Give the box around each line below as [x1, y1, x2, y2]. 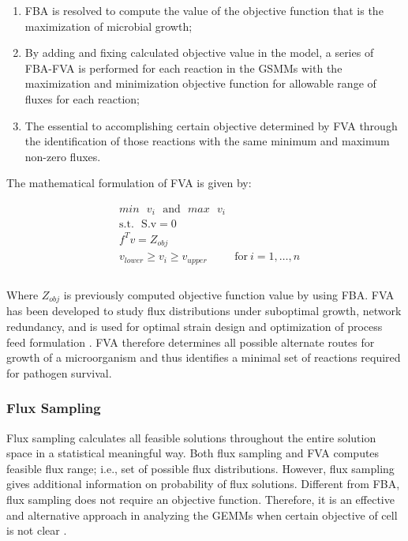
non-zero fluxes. [24, 148, 101, 164]
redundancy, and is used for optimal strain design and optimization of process [6, 318, 383, 335]
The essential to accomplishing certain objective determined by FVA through [24, 117, 398, 133]
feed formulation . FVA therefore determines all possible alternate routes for [6, 333, 375, 350]
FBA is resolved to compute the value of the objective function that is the [24, 2, 384, 18]
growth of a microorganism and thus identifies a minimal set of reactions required [6, 349, 401, 366]
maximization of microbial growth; [24, 17, 193, 34]
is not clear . [6, 522, 67, 539]
